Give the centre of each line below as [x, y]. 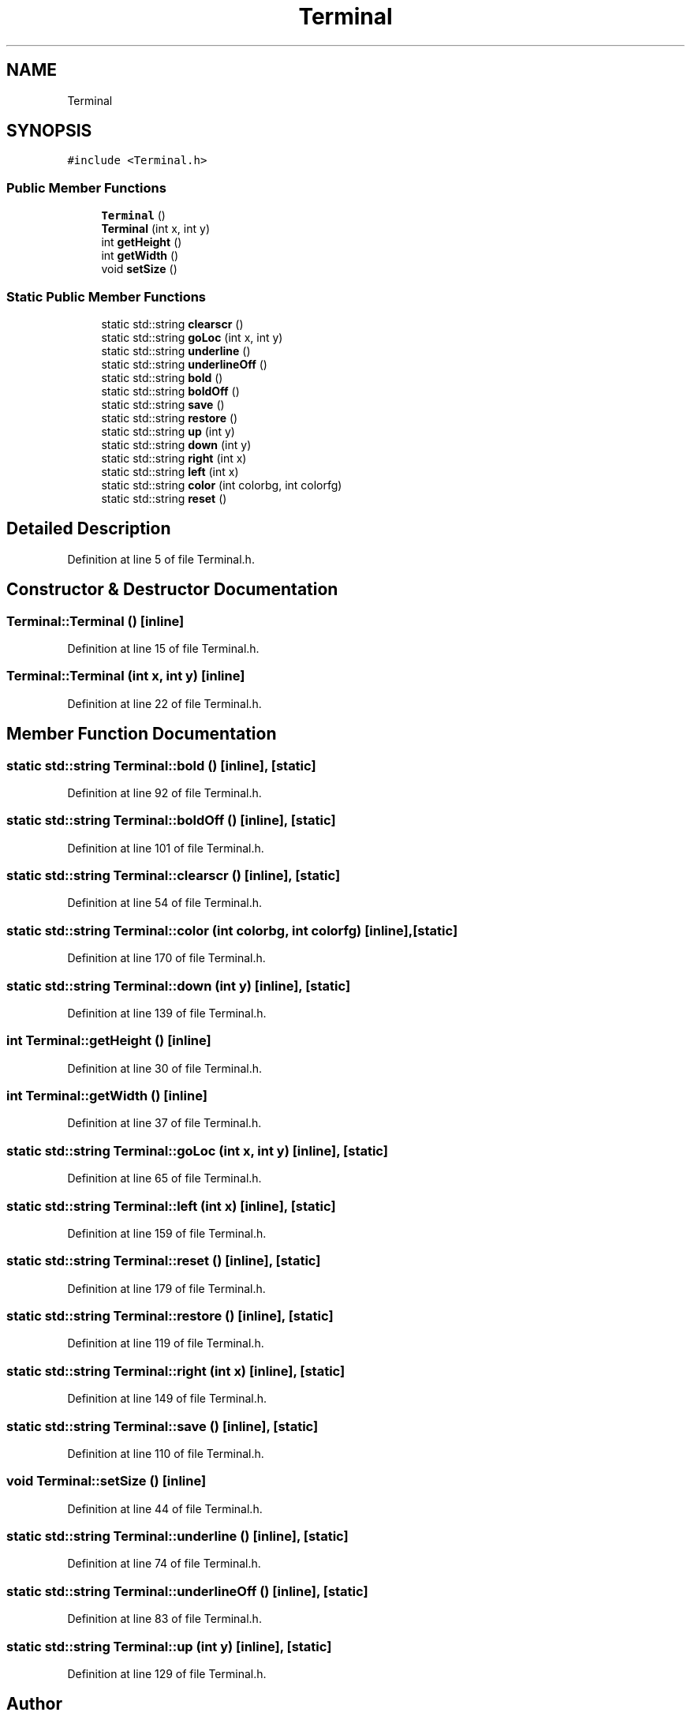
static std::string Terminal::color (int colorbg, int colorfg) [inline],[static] [232, 930]
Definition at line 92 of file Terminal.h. [164, 792]
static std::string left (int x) [170, 471]
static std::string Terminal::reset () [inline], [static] [164, 1261]
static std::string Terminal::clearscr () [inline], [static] [174, 876]
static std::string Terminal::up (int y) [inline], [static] [169, 1646]
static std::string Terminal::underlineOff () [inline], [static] [187, 1591]
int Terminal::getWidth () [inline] [107, 1096]
